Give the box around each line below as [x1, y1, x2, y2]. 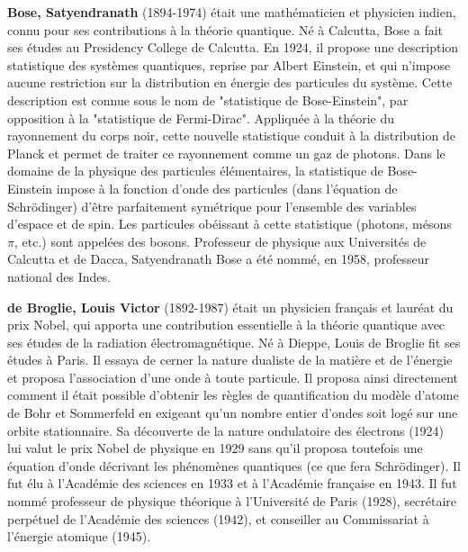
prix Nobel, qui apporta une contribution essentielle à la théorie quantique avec [7, 315, 445, 334]
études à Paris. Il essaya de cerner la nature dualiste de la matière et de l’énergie [7, 350, 453, 369]
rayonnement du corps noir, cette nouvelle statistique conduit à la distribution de [7, 126, 455, 145]
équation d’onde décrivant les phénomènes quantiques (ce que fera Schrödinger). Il [7, 456, 462, 475]
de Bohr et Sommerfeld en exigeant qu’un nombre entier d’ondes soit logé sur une [7, 403, 458, 422]
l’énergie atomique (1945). [7, 527, 151, 546]
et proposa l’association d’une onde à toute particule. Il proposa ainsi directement [7, 367, 459, 386]
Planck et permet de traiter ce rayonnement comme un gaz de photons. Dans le [7, 143, 445, 162]
